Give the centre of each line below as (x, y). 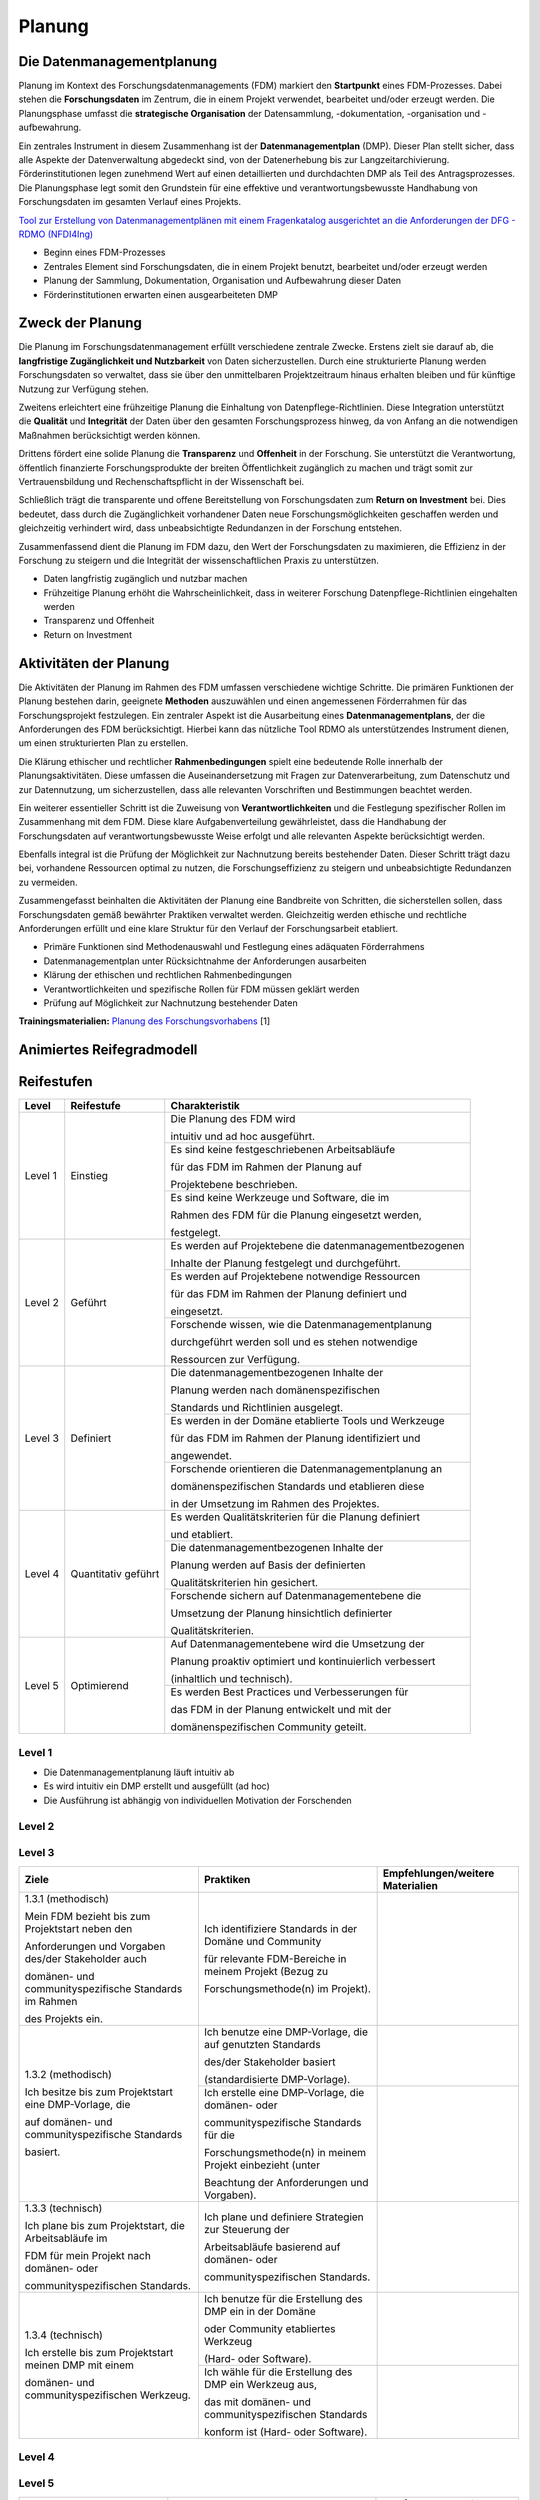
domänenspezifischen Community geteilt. (268, 1727)
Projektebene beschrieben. (234, 1185)
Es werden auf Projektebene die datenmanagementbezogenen (317, 1246)
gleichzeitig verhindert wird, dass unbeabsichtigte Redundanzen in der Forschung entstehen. (210, 528)
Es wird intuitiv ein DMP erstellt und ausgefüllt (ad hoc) (156, 1786)
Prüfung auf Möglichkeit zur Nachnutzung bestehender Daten (171, 1002)
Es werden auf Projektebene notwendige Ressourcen (295, 1277)
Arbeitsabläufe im (66, 2238)
